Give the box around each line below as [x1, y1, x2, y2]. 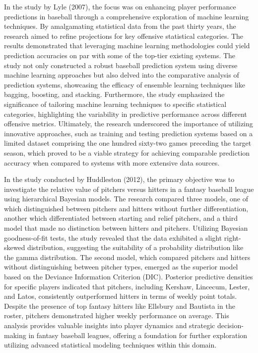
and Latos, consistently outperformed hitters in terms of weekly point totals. [4, 291, 237, 301]
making [4, 330, 26, 340]
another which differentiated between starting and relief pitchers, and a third [4, 213, 238, 223]
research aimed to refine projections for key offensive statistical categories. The [4, 30, 244, 41]
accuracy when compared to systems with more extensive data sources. [4, 157, 220, 168]
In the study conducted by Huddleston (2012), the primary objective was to [4, 174, 235, 184]
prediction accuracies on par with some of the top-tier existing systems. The [4, 50, 236, 60]
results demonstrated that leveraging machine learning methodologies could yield [4, 40, 250, 51]
